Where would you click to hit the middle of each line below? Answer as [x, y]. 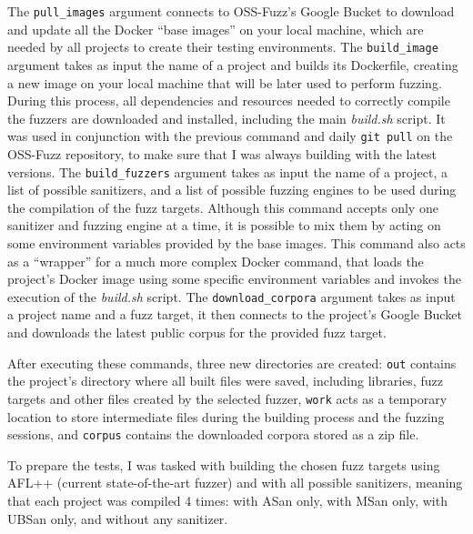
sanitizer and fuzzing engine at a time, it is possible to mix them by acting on [224, 225]
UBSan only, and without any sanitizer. [118, 518]
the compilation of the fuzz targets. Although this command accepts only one [223, 207]
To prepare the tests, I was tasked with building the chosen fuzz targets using [224, 464]
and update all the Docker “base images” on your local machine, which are [216, 29]
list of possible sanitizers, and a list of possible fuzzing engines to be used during [232, 190]
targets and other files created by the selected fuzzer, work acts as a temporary [227, 398]
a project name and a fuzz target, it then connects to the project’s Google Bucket [235, 314]
